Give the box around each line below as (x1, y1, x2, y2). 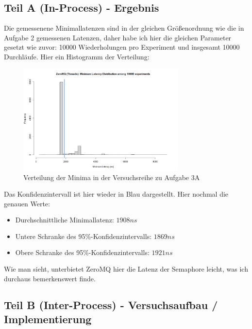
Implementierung (4, 311, 92, 326)
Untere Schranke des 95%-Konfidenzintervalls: (15, 231, 152, 241)
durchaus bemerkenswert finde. (4, 273, 96, 283)
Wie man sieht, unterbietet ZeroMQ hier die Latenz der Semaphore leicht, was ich (4, 263, 248, 274)
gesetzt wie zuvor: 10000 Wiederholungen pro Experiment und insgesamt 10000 (4, 42, 240, 52)
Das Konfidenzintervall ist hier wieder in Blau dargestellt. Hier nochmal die (4, 189, 229, 199)
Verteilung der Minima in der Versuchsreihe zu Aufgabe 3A (23, 172, 200, 183)
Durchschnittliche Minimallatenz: (15, 215, 114, 225)
